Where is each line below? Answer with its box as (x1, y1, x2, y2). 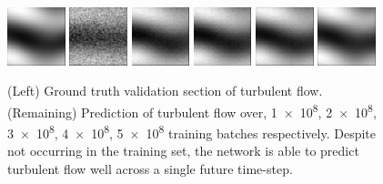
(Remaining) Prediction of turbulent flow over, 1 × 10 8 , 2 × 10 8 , (7, 99, 377, 121)
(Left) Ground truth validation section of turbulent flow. (7, 81, 323, 100)
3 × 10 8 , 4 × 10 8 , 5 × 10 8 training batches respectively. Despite (7, 121, 377, 142)
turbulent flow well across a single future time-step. (7, 158, 293, 178)
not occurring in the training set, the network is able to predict (7, 141, 359, 160)
